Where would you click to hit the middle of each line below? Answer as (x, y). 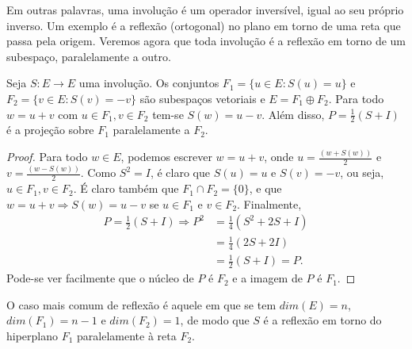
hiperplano (32, 336)
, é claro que (180, 173)
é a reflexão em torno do (322, 320)
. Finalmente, (269, 203)
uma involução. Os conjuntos (149, 83)
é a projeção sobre (50, 130)
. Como (98, 173)
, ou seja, (362, 173)
